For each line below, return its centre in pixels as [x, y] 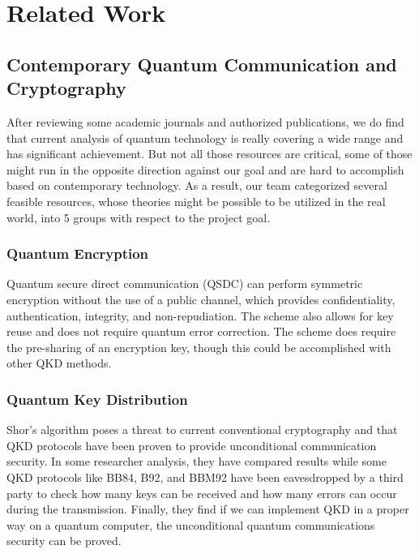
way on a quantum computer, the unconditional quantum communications [191, 524]
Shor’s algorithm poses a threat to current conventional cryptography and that [202, 429]
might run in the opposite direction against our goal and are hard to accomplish [205, 169]
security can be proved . [64, 541]
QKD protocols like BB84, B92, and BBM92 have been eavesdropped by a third [205, 477]
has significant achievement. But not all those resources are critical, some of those [209, 154]
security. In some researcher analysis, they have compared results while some [197, 461]
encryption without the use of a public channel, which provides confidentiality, [201, 299]
